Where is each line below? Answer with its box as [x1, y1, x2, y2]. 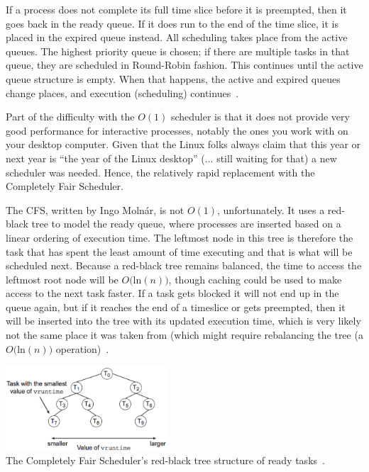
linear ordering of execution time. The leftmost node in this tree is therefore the [6, 230, 353, 245]
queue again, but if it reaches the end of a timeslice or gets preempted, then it [6, 299, 346, 314]
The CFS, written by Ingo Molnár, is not [6, 202, 184, 217]
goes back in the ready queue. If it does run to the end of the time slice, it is [6, 16, 338, 30]
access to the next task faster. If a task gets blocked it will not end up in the [6, 286, 339, 300]
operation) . [55, 341, 109, 356]
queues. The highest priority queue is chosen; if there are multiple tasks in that [6, 43, 350, 58]
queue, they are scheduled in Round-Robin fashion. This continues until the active [6, 57, 363, 72]
